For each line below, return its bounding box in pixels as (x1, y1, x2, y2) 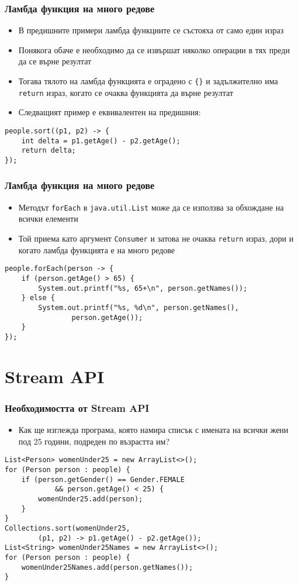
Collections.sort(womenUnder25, (5, 524, 130, 532)
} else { (21, 294, 55, 302)
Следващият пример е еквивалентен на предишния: (18, 106, 201, 118)
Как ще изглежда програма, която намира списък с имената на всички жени (18, 424, 289, 436)
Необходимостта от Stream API (5, 400, 150, 415)
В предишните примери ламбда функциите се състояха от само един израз (18, 24, 284, 36)
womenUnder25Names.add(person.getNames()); (21, 563, 193, 572)
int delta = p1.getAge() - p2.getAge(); (21, 136, 181, 145)
